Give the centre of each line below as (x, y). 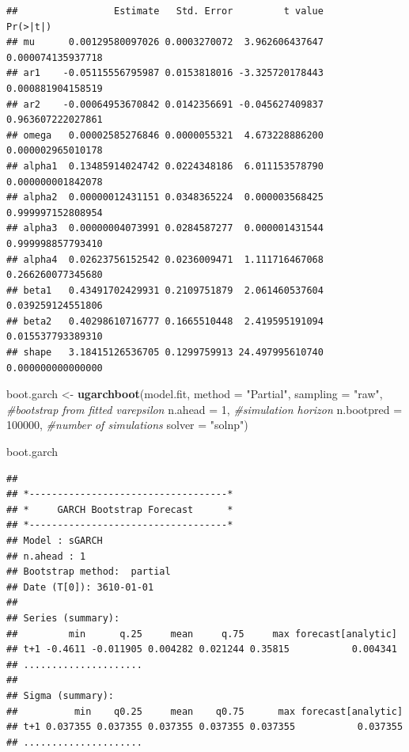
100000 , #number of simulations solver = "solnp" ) (127, 425)
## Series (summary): (63, 618)
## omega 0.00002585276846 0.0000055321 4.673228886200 (165, 135)
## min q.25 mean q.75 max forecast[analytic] (202, 634)
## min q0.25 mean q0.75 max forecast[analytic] (205, 711)
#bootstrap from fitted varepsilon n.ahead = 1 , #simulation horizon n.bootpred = (204, 409)
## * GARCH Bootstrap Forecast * (120, 509)
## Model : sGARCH (55, 541)
